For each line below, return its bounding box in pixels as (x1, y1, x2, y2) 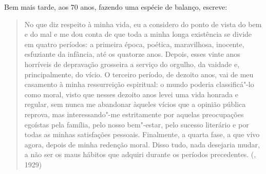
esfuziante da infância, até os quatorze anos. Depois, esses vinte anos (24, 49, 240, 59)
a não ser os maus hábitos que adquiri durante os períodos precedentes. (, (24, 149, 256, 160)
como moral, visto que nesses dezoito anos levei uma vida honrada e (24, 89, 238, 99)
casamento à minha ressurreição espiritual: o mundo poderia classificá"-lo (24, 79, 254, 90)
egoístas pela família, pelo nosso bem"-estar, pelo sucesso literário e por (24, 119, 249, 129)
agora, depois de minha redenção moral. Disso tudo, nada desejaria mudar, (24, 139, 260, 149)
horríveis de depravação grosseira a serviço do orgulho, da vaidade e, (24, 58, 240, 69)
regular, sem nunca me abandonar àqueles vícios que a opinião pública (24, 99, 246, 110)
